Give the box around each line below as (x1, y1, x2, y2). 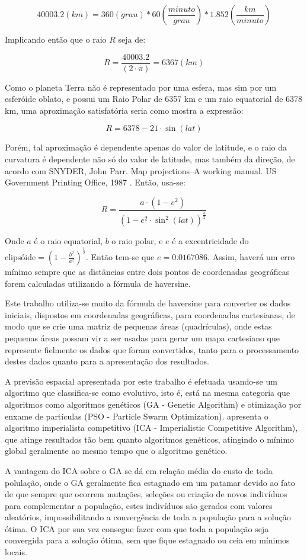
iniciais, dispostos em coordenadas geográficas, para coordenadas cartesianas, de (5, 308, 295, 321)
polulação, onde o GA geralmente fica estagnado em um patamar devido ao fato (5, 476, 295, 488)
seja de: (118, 33, 146, 45)
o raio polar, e (111, 235, 163, 247)
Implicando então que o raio (5, 33, 107, 45)
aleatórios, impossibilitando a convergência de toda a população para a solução (5, 511, 291, 523)
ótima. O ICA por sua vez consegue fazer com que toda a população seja (5, 522, 269, 535)
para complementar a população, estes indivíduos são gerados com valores (5, 499, 273, 511)
